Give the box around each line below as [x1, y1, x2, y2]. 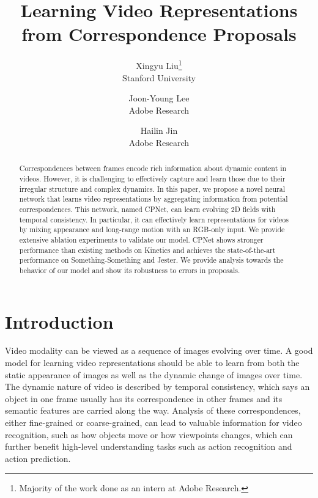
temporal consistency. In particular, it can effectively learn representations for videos [19, 214, 289, 224]
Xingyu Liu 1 [136, 57, 182, 71]
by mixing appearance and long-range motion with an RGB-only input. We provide [19, 224, 285, 235]
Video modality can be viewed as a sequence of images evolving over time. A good [5, 344, 313, 357]
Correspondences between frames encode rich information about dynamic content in [19, 163, 287, 174]
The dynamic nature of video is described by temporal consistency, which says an [5, 380, 310, 393]
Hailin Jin [140, 124, 178, 137]
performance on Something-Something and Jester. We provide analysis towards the [19, 255, 284, 265]
